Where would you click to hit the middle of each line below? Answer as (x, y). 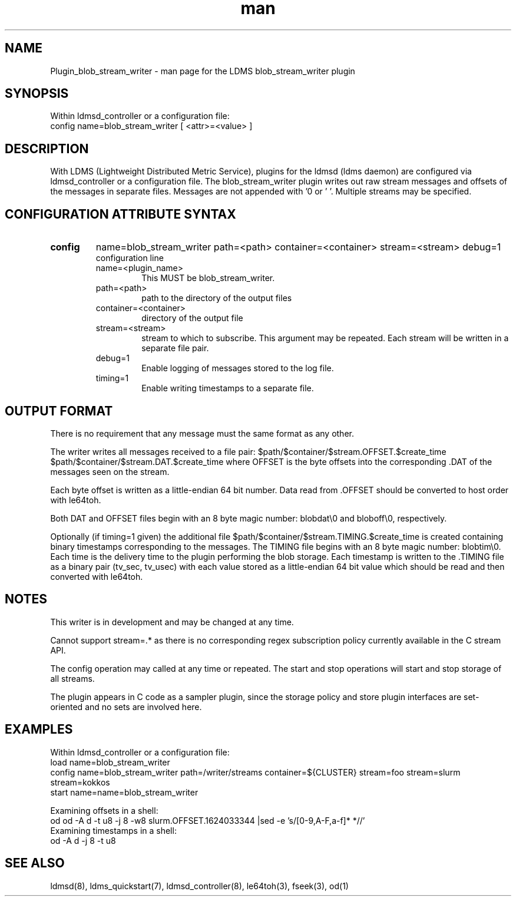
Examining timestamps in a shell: (113, 830)
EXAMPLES (39, 730)
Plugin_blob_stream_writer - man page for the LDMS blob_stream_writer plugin (203, 71)
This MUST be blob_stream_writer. (208, 278)
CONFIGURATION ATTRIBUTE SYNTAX (120, 214)
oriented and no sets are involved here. (126, 707)
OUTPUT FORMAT (59, 411)
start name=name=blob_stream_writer (124, 792)
